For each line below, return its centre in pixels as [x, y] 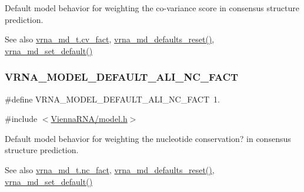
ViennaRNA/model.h [89, 119]
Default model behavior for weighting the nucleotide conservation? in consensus [148, 138]
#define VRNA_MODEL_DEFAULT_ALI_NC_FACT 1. [112, 99]
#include [21, 119]
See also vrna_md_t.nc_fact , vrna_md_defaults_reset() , [110, 169]
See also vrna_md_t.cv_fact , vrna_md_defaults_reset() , [110, 39]
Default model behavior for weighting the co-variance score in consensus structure [152, 8]
